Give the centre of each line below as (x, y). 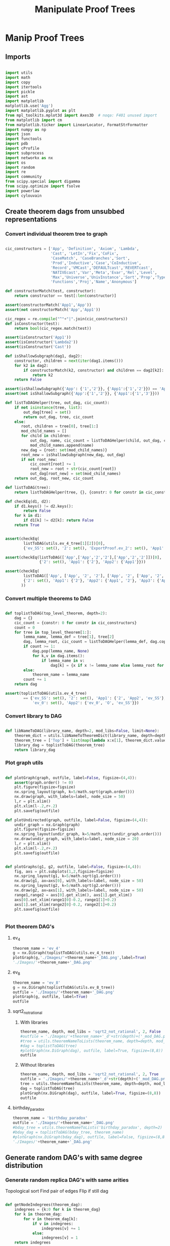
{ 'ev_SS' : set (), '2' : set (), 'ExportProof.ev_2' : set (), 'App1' (94, 548)
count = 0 (25, 628)
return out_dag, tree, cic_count (59, 417)
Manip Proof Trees (45, 38)
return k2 (42, 375)
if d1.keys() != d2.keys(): (44, 506)
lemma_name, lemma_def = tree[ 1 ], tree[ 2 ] (69, 637)
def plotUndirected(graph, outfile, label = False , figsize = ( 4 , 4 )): (77, 820)
